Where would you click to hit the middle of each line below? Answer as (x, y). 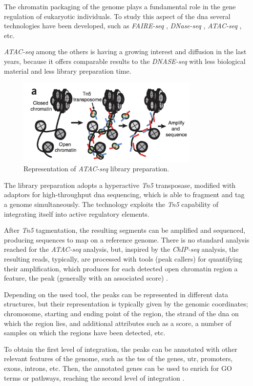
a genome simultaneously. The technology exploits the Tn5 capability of (111, 204)
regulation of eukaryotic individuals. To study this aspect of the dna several (117, 16)
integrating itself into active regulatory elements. (77, 213)
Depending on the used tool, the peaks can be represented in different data (116, 294)
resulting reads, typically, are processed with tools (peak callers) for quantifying (123, 259)
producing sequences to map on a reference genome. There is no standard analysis (127, 239)
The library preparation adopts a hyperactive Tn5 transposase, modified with (120, 185)
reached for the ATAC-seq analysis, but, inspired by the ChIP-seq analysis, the (121, 249)
